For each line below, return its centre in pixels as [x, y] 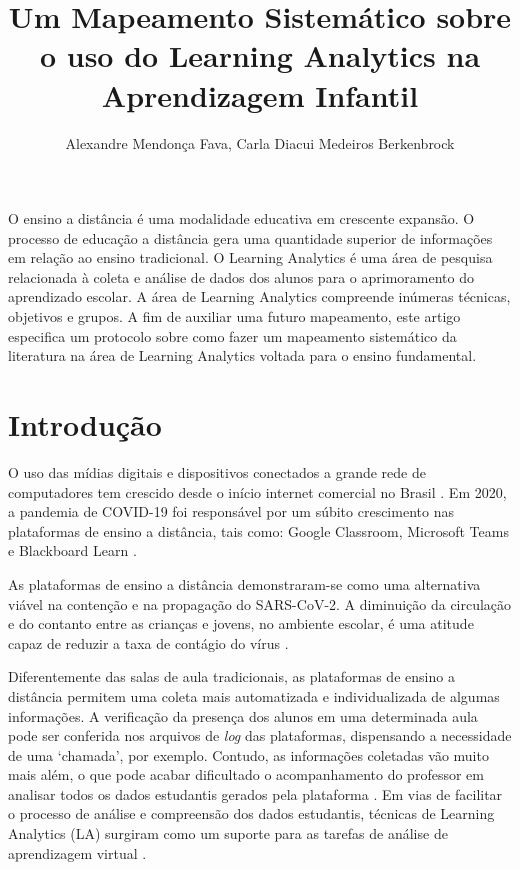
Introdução [85, 424]
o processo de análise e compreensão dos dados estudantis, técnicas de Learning [251, 813]
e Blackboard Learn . [72, 550]
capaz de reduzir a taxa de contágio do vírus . [148, 642]
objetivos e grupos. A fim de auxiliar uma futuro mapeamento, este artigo [234, 316]
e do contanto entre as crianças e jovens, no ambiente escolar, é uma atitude [241, 623]
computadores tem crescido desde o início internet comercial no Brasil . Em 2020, [257, 491]
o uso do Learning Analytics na [260, 55]
